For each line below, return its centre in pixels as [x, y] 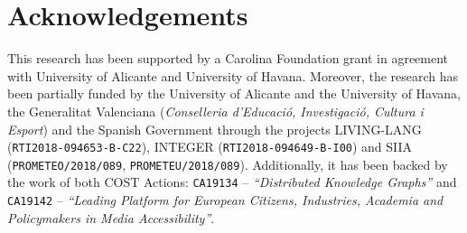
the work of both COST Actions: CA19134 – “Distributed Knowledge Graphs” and [232, 182]
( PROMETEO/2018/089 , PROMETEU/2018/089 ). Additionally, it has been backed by [228, 164]
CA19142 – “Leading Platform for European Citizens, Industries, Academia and [225, 200]
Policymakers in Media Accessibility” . [111, 217]
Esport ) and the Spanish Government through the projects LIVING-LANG [215, 129]
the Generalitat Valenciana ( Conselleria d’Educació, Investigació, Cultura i [215, 111]
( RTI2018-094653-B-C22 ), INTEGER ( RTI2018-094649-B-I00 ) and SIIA [210, 147]
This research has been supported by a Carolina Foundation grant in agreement [228, 58]
